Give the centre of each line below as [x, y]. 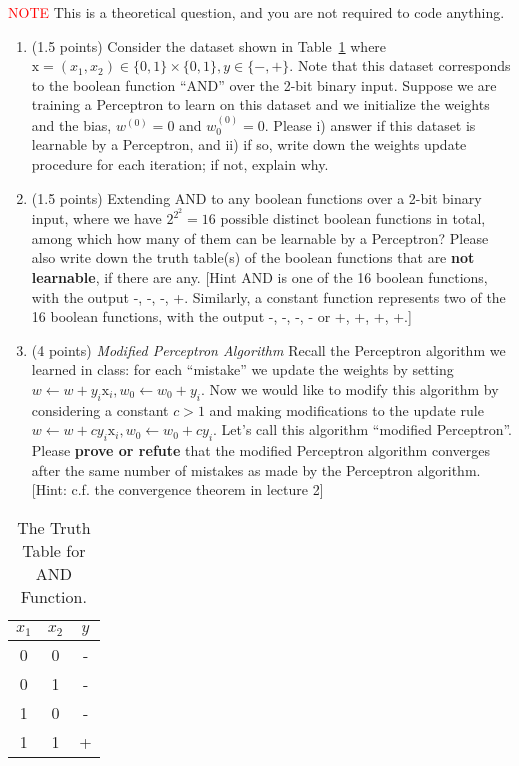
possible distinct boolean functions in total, [353, 218]
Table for [54, 550]
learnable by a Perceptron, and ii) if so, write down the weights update [249, 144]
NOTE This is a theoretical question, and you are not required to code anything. [256, 12]
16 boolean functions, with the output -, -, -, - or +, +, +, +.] [221, 316]
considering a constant [100, 409]
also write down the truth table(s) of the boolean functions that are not [253, 257]
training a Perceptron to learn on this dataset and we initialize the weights [260, 104]
